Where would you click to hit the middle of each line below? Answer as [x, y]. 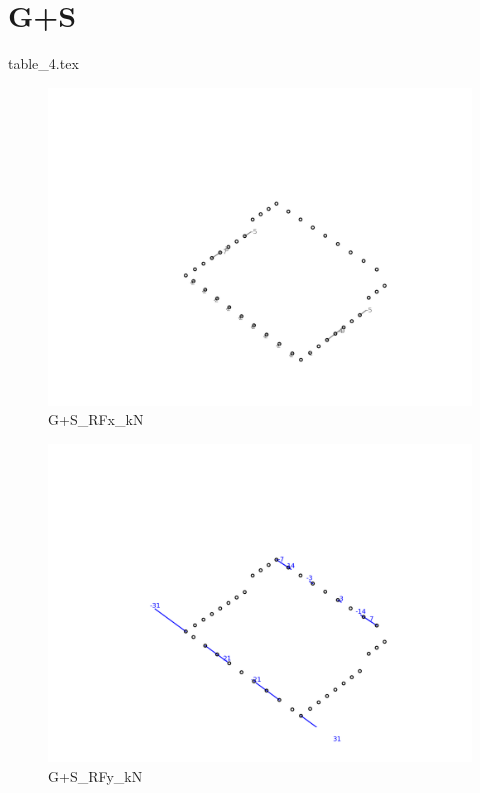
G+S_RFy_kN [95, 775]
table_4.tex [43, 63]
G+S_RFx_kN [96, 419]
